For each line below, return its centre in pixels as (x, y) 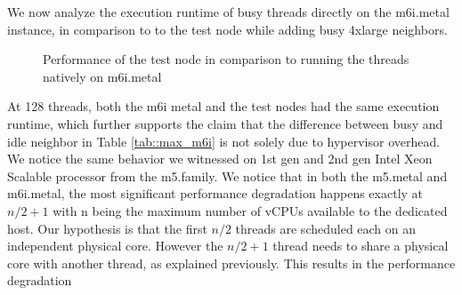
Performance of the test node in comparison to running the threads (226, 59)
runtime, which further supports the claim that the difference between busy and (225, 123)
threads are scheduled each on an (326, 228)
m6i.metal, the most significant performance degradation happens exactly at (215, 193)
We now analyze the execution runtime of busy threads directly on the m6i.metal (228, 12)
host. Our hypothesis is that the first (107, 228)
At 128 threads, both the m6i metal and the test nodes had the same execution (223, 106)
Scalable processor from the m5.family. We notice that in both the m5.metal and (227, 175)
